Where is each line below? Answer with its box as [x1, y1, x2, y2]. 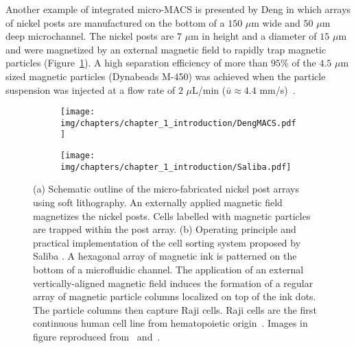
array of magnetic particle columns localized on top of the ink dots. [33, 289, 316, 303]
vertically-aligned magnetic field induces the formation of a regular [33, 275, 313, 290]
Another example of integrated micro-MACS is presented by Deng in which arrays [5, 2, 351, 16]
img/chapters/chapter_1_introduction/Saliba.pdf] [60, 162, 292, 172]
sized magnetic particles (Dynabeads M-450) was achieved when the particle [5, 69, 326, 83]
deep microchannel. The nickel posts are [5, 29, 174, 43]
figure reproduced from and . [33, 329, 161, 343]
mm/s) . [259, 82, 296, 97]
